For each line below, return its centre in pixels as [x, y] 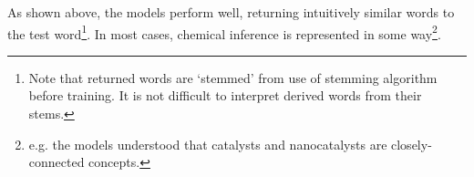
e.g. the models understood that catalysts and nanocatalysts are [208, 144]
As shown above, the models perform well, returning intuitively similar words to [231, 12]
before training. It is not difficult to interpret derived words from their [225, 95]
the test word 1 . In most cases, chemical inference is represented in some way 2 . [224, 32]
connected [57, 162]
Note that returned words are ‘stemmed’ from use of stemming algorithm [233, 77]
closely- [412, 144]
